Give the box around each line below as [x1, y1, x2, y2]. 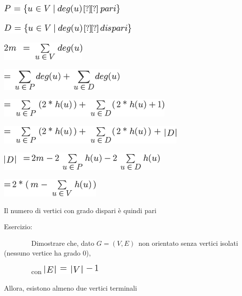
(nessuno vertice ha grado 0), [4, 247, 91, 257]
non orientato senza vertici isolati [138, 237, 238, 248]
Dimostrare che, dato [31, 237, 94, 248]
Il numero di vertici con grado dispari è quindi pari [4, 205, 156, 215]
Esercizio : [4, 221, 32, 232]
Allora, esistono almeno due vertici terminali [4, 282, 137, 293]
